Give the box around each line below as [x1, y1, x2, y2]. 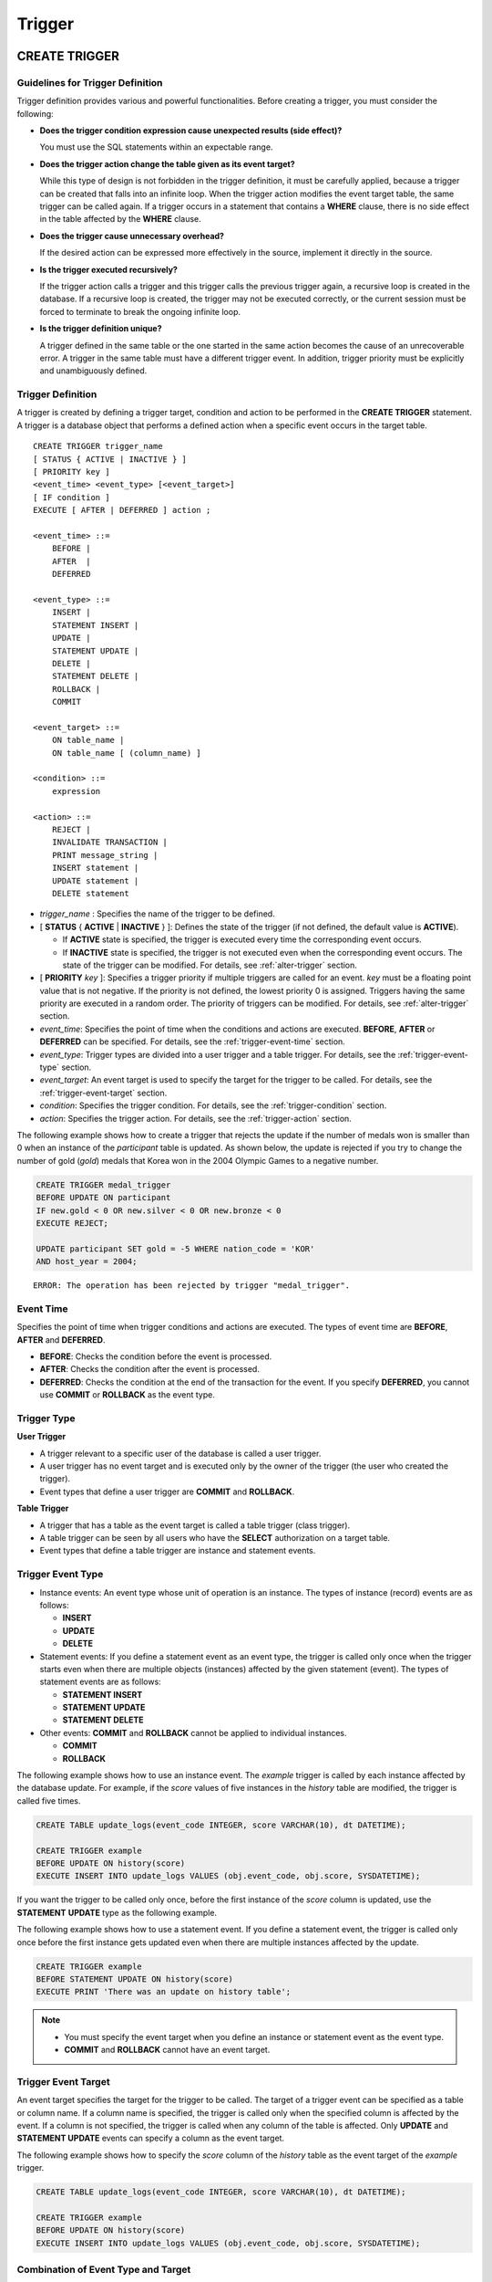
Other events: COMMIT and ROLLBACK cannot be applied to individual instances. [39, 1727, 347, 1738]
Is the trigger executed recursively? [39, 264, 178, 275]
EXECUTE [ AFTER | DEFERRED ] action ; [33, 505, 211, 516]
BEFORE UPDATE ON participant [36, 1192, 171, 1203]
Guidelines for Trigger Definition [16, 76, 163, 89]
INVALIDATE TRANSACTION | [51, 837, 169, 848]
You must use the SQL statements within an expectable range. [39, 141, 273, 152]
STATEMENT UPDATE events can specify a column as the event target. [16, 2132, 285, 2144]
